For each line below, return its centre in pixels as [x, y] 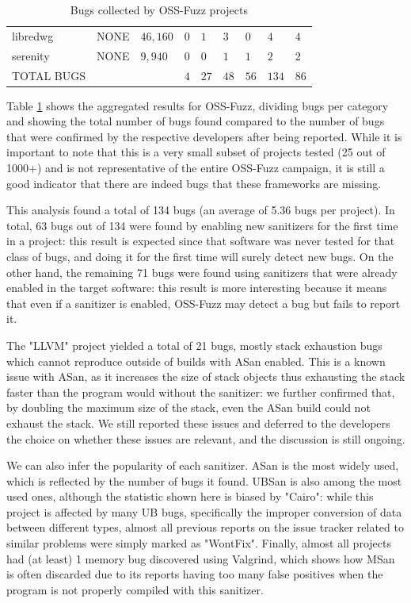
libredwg [33, 35]
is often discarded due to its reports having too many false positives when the [195, 574]
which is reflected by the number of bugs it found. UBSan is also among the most [204, 480]
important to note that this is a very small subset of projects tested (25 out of [196, 152]
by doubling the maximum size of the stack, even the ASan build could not [188, 407]
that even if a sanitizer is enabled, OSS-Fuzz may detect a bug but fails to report [204, 303]
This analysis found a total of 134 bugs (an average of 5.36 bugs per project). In [201, 210]
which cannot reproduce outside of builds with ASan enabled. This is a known [196, 361]
